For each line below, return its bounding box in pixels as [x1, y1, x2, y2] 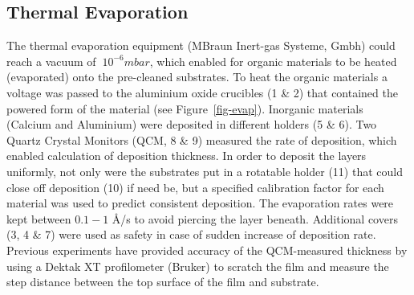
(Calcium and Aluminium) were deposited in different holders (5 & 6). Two [6, 116, 377, 133]
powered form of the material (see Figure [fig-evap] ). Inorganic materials [6, 100, 363, 117]
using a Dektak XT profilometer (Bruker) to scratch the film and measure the [6, 257, 389, 274]
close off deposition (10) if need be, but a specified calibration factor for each [6, 178, 384, 195]
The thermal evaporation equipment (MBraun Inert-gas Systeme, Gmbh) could [6, 37, 396, 54]
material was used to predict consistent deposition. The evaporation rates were [6, 195, 394, 211]
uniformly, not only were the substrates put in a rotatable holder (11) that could [6, 162, 403, 179]
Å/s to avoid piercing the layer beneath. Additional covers [112, 210, 398, 227]
